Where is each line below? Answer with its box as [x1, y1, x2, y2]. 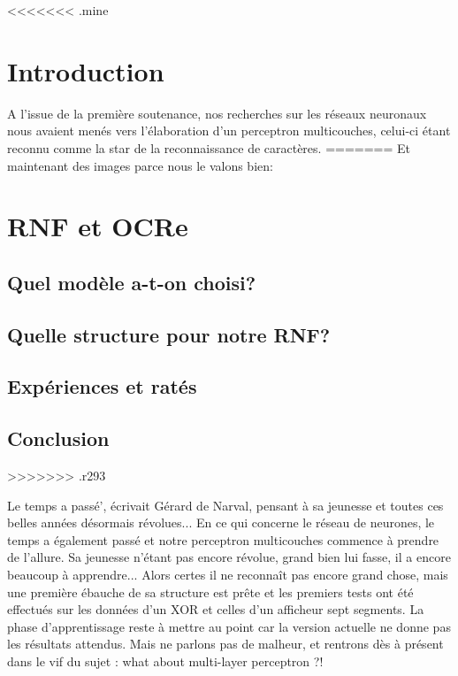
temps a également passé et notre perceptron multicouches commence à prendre [7, 530, 439, 549]
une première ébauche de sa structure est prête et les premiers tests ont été [7, 582, 414, 601]
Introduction [7, 52, 164, 88]
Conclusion [7, 425, 110, 452]
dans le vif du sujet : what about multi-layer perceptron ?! [7, 651, 324, 670]
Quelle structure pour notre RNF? [7, 320, 331, 348]
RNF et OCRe [7, 208, 188, 244]
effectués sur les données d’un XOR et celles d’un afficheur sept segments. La [7, 600, 424, 618]
